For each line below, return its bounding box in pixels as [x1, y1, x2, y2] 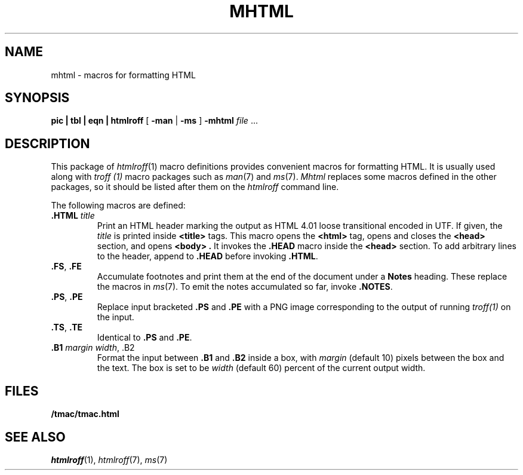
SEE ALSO [5, 429, 66, 445]
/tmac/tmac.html [51, 409, 119, 419]
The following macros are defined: [51, 200, 186, 211]
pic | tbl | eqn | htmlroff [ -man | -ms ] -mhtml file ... [51, 115, 258, 126]
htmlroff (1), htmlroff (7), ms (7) [51, 454, 168, 465]
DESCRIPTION [5, 136, 90, 151]
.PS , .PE [51, 292, 83, 302]
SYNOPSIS [5, 90, 70, 106]
